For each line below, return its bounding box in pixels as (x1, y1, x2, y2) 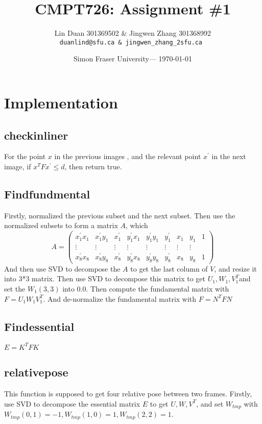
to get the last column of (130, 263, 208, 274)
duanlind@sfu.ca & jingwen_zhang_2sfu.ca (59, 38, 203, 46)
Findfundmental (4, 186, 90, 202)
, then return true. (64, 161, 122, 171)
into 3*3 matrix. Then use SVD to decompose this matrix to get (4, 273, 206, 284)
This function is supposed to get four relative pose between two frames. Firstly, (4, 388, 252, 399)
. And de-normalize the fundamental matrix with (43, 293, 197, 304)
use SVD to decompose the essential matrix (4, 398, 140, 409)
